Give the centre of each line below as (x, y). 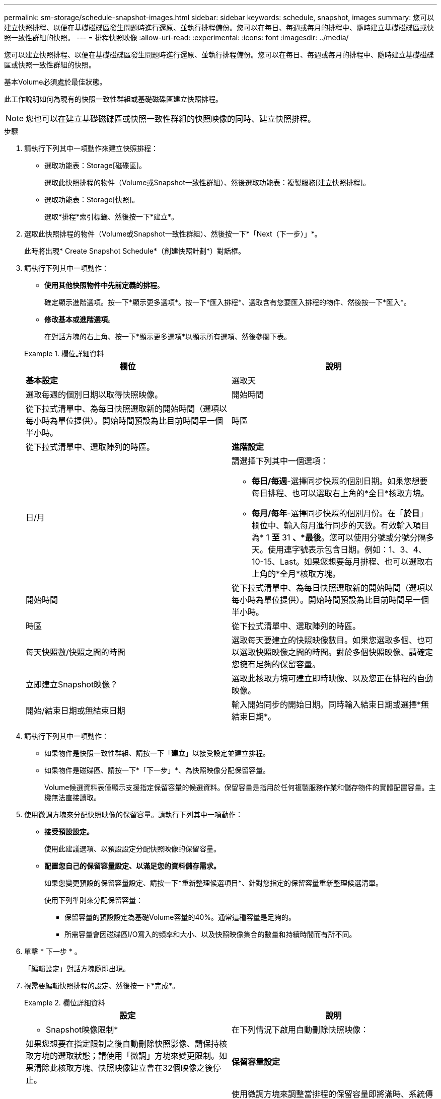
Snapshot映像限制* (82, 1030)
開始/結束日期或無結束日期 (76, 711)
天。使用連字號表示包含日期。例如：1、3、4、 (339, 549)
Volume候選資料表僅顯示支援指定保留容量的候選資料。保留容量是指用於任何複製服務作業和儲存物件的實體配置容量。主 (240, 787)
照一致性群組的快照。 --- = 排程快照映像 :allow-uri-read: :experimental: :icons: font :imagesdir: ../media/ (176, 37)
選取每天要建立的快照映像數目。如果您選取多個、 (324, 640)
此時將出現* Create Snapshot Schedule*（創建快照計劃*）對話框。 (135, 251)
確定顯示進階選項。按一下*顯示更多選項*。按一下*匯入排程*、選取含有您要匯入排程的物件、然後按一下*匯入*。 (228, 302)
